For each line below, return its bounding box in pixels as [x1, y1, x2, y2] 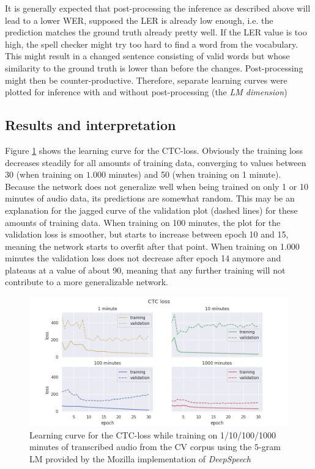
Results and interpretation [5, 115, 176, 134]
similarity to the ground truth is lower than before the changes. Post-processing [5, 61, 303, 74]
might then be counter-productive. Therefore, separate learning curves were [5, 73, 287, 86]
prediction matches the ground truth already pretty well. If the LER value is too [5, 26, 307, 38]
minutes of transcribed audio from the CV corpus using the [29, 440, 252, 453]
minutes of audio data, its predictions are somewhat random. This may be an [5, 192, 295, 205]
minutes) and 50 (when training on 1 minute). [108, 168, 281, 181]
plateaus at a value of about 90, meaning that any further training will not [5, 263, 286, 276]
